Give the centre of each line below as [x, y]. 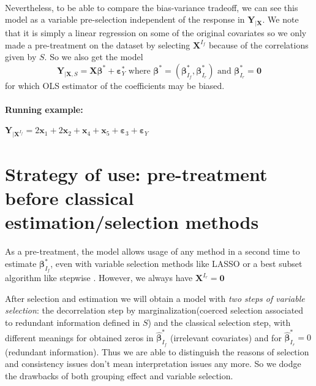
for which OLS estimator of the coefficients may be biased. [115, 85]
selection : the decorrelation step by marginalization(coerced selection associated [154, 310]
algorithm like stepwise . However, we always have [99, 278]
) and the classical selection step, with [219, 322]
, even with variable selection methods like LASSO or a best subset [176, 263]
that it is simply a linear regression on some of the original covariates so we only [156, 32]
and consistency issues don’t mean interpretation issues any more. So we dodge [153, 364]
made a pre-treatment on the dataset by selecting [98, 44]
